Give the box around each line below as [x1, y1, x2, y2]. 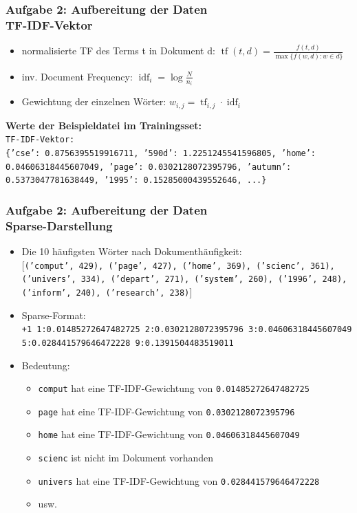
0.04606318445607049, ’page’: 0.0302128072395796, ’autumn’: [6, 162, 292, 172]
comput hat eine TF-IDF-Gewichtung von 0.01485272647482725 [38, 381, 310, 395]
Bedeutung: [21, 358, 70, 372]
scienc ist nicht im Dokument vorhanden [38, 450, 214, 465]
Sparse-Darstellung [6, 217, 113, 234]
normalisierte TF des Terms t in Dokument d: [21, 43, 215, 58]
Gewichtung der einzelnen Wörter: [21, 94, 166, 109]
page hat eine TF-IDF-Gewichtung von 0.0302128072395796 [38, 404, 295, 418]
